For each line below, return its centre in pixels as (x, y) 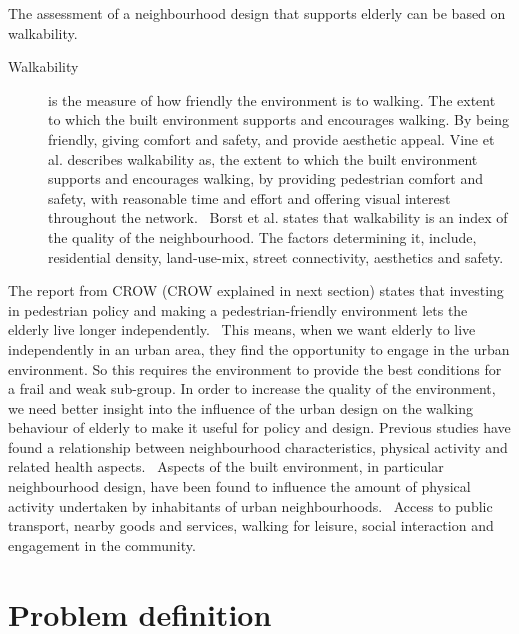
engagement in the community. (102, 544)
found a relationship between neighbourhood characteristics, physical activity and (258, 446)
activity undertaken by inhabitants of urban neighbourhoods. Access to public (250, 505)
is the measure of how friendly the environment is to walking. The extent (272, 99)
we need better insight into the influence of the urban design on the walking (240, 407)
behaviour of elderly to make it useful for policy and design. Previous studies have (259, 427)
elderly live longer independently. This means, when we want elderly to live (242, 329)
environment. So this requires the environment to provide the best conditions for (255, 368)
